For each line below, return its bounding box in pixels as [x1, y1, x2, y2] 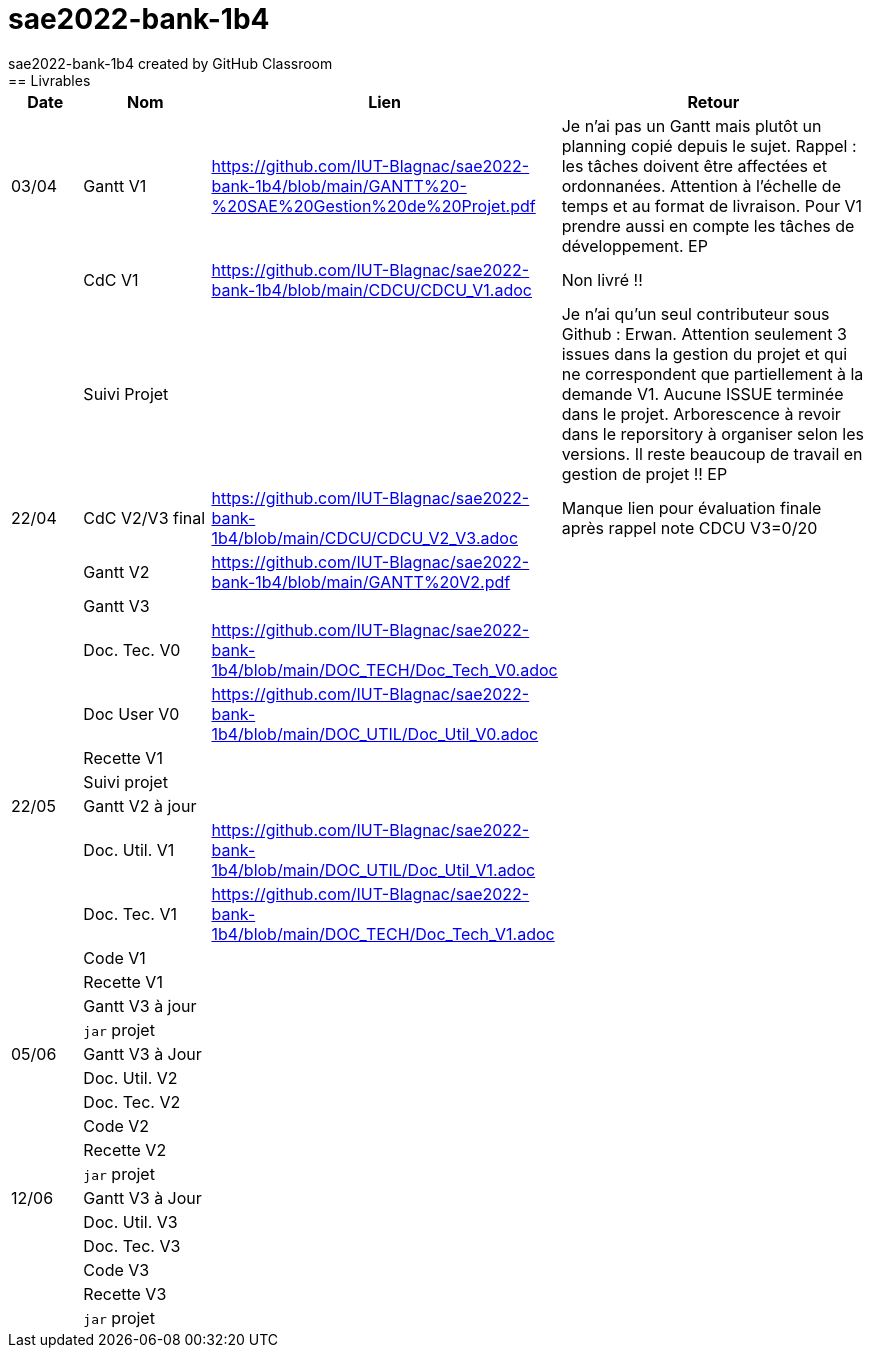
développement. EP [561, 235, 708, 256]
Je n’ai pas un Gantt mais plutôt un [561, 115, 822, 136]
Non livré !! [561, 269, 643, 290]
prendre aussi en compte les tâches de [561, 215, 855, 236]
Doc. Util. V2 [83, 1067, 178, 1088]
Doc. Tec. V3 [83, 1235, 181, 1256]
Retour [687, 91, 740, 112]
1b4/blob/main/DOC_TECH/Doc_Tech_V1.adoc [211, 923, 555, 944]
